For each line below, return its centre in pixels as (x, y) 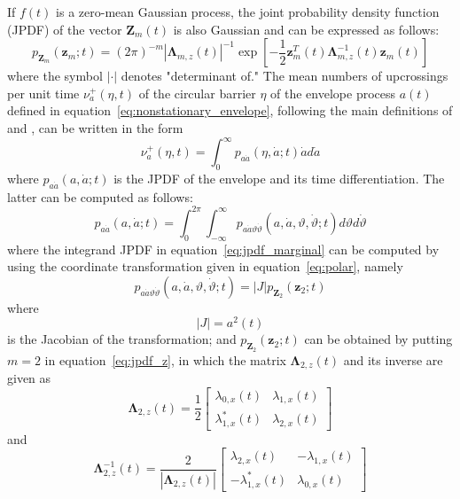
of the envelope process (333, 93)
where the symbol (55, 76)
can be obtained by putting (378, 339)
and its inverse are (393, 359)
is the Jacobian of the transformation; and (122, 339)
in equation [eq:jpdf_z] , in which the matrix (165, 359)
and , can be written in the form (95, 127)
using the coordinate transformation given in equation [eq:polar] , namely (205, 266)
